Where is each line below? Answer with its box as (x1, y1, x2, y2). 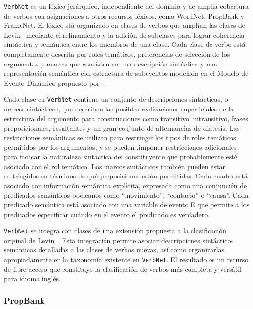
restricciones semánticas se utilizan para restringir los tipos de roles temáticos (4, 132, 236, 142)
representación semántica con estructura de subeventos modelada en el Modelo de (4, 68, 249, 78)
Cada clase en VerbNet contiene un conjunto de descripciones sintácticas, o (4, 94, 228, 104)
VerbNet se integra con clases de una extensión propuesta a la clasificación (4, 225, 227, 236)
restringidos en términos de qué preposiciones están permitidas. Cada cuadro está (4, 171, 248, 181)
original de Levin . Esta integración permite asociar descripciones (4, 235, 200, 245)
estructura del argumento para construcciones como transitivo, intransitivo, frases (4, 113, 248, 123)
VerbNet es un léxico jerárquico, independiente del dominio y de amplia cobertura (4, 1, 249, 11)
